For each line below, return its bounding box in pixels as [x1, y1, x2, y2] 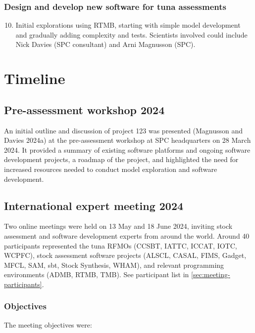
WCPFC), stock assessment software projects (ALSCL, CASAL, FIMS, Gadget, [4, 250, 247, 260]
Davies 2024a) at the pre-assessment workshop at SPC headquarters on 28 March [4, 135, 251, 145]
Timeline [4, 68, 65, 88]
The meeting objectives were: [4, 319, 92, 330]
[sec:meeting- [191, 269, 230, 280]
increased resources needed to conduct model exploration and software [4, 164, 217, 174]
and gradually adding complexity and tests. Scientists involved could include [15, 29, 248, 40]
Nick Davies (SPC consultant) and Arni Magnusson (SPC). [15, 39, 196, 49]
